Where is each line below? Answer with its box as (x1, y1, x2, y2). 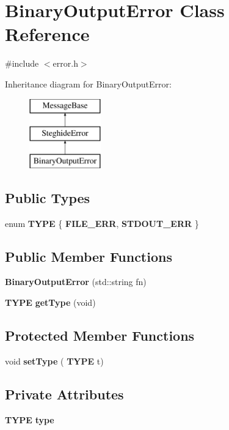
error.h (53, 57, 78, 70)
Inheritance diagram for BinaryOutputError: (5, 77, 172, 90)
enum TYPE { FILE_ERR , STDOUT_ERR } (5, 217, 199, 229)
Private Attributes (5, 384, 124, 403)
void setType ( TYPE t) (5, 354, 104, 367)
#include (5, 57, 39, 70)
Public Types (5, 188, 90, 207)
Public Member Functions (5, 247, 172, 265)
